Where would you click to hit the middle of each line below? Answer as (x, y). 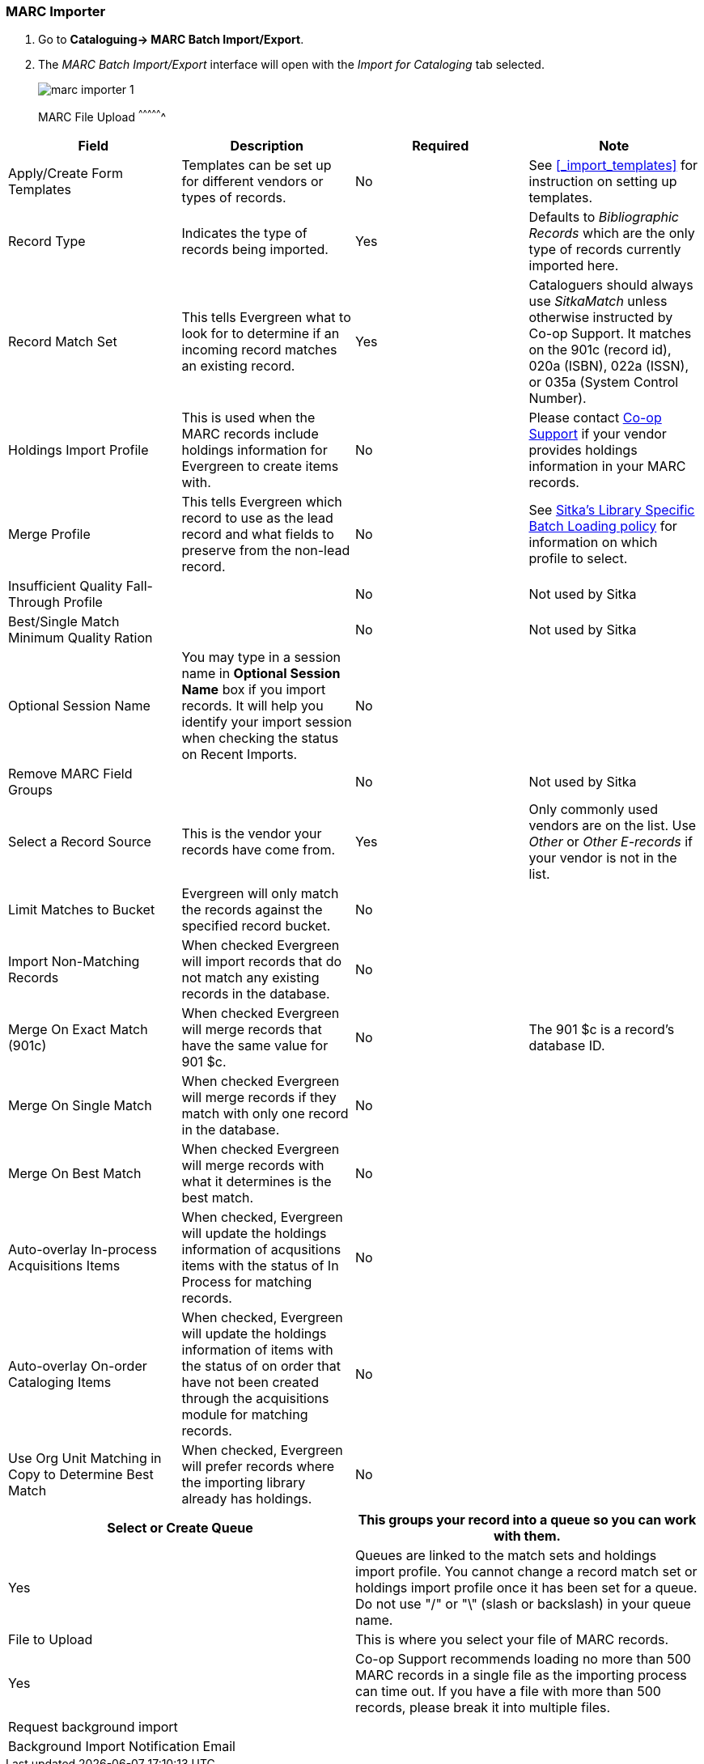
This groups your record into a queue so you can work (527, 1520)
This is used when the (248, 418)
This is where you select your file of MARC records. (512, 1640)
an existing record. (238, 366)
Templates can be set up (257, 165)
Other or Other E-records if (611, 842)
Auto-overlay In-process (83, 1250)
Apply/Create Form (66, 174)
